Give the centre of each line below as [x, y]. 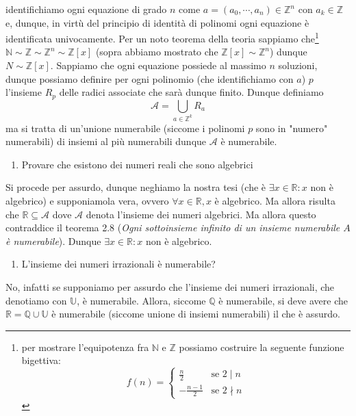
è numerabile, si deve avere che [283, 300]
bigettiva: [41, 360]
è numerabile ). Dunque [53, 240]
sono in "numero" [292, 128]
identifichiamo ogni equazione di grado [86, 9]
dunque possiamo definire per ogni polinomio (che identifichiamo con [150, 78]
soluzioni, [298, 65]
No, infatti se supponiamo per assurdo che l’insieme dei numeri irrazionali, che [170, 286]
